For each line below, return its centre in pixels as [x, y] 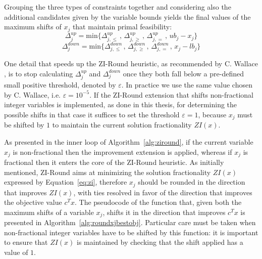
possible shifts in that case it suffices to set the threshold [92, 114]
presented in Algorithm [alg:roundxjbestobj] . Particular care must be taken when [130, 222]
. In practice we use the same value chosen [187, 85]
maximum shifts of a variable [49, 212]
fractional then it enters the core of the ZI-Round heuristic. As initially [114, 162]
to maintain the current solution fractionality [122, 125]
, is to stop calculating [39, 73]
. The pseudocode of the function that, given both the [158, 202]
